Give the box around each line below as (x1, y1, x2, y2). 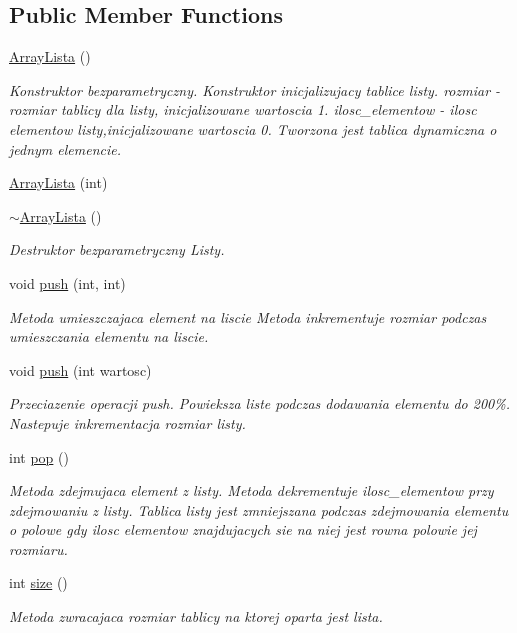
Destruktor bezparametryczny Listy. (9, 239, 225, 260)
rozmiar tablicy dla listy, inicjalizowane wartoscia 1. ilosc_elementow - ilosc (9, 99, 477, 120)
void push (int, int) (9, 272, 126, 293)
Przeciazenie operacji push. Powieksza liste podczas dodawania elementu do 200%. (9, 393, 510, 414)
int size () (9, 572, 68, 593)
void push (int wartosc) (9, 359, 152, 380)
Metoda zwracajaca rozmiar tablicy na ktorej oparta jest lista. (9, 606, 383, 627)
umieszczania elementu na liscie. (9, 326, 209, 347)
